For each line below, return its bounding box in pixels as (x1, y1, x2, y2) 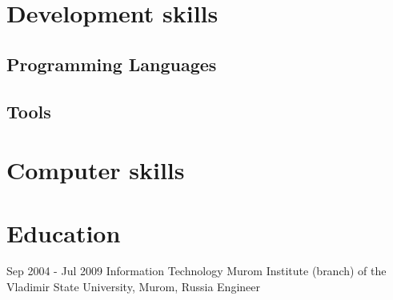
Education (6, 216, 121, 249)
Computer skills (6, 154, 185, 186)
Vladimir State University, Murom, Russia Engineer (6, 278, 260, 295)
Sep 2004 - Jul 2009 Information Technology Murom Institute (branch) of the (6, 262, 387, 279)
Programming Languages (6, 51, 217, 76)
